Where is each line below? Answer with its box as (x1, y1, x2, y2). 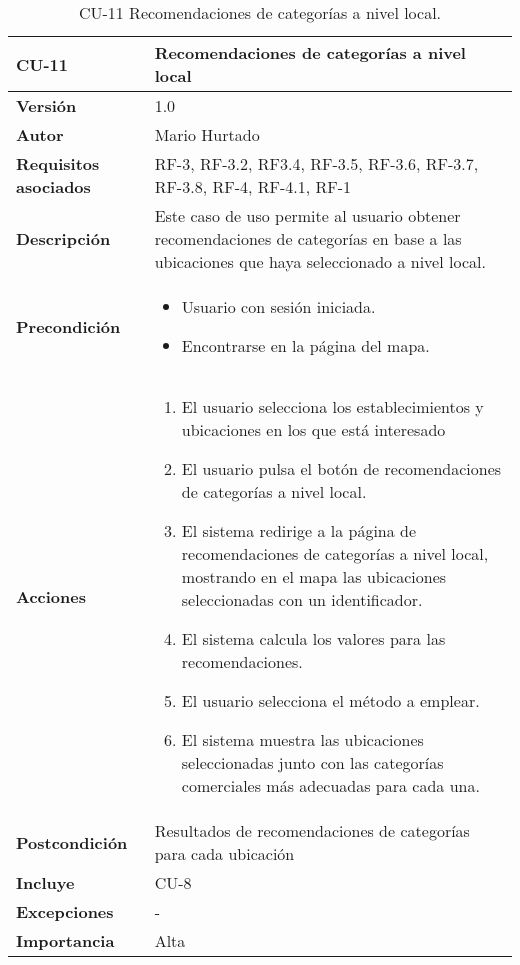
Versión (16, 94, 77, 117)
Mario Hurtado (154, 123, 260, 146)
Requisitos (16, 152, 100, 175)
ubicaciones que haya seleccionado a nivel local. (154, 250, 486, 273)
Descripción (16, 227, 111, 250)
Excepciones (16, 900, 114, 923)
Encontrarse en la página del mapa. (181, 334, 430, 357)
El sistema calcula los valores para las (181, 627, 446, 650)
